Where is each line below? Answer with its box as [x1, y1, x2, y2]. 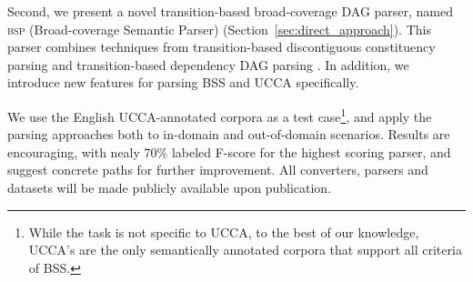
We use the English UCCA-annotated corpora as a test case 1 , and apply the [7, 104, 432, 126]
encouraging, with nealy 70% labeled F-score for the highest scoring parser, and [7, 142, 451, 161]
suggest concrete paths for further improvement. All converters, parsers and [7, 160, 428, 179]
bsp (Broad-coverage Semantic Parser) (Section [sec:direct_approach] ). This [7, 19, 431, 38]
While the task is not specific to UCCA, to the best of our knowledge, [28, 222, 419, 241]
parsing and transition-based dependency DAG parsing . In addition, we [7, 55, 409, 74]
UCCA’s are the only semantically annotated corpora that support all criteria [28, 240, 462, 259]
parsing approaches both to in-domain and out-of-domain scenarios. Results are [7, 125, 450, 144]
